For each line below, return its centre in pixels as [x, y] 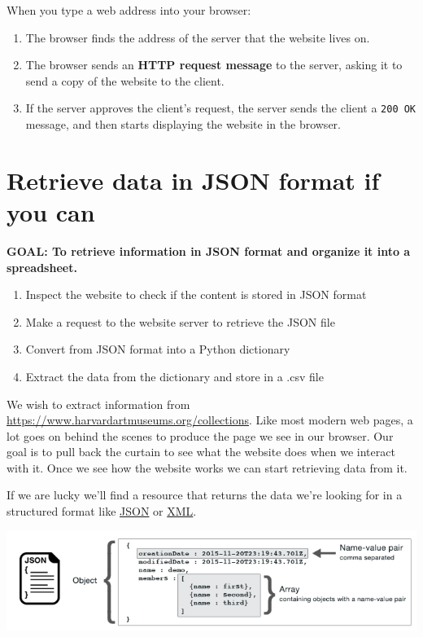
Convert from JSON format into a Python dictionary [158, 349]
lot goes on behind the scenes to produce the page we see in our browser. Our [200, 435]
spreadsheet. [42, 267]
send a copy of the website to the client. [125, 80]
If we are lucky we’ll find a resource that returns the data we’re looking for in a [205, 495]
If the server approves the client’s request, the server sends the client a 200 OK [221, 108]
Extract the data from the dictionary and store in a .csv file [174, 376]
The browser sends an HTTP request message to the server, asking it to [214, 65]
